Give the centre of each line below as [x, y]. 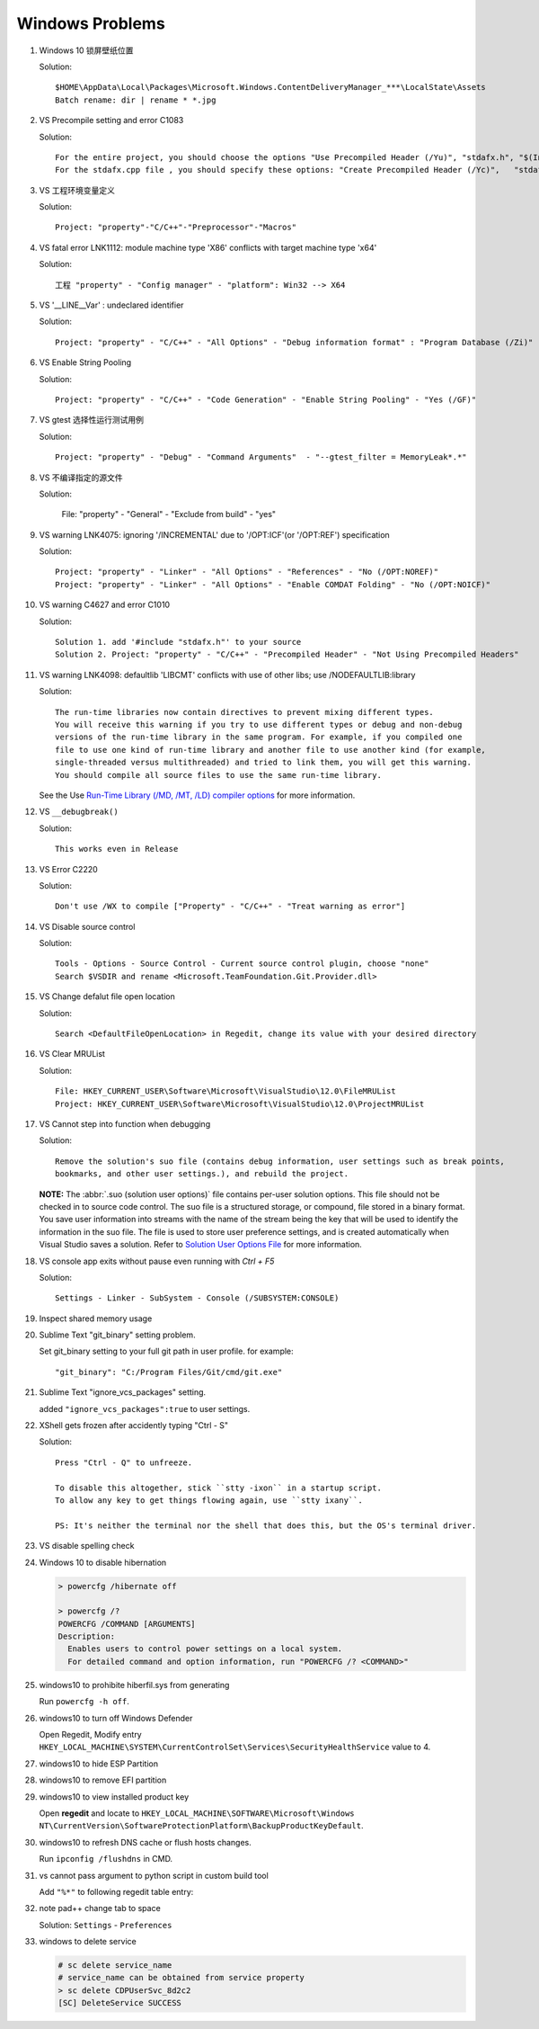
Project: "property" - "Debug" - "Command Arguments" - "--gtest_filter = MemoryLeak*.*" [261, 457]
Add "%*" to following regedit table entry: [116, 1891]
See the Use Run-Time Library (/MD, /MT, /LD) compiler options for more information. [197, 795]
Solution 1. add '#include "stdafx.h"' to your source [178, 642]
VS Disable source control [87, 926]
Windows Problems [91, 23]
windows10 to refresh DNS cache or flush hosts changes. [145, 1842]
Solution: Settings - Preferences [106, 1925]
